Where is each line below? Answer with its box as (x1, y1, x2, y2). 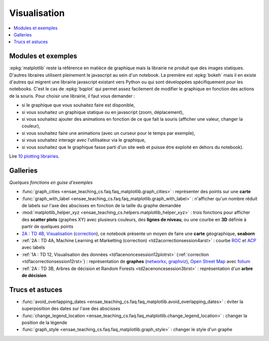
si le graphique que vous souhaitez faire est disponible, (21, 102, 135, 108)
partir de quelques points (21, 224, 74, 230)
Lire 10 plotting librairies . (9, 153, 60, 159)
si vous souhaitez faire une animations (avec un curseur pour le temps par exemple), (21, 130, 195, 136)
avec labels (21, 245, 45, 251)
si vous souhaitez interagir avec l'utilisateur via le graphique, (21, 137, 146, 143)
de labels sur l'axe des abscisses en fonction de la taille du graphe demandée (21, 203, 181, 208)
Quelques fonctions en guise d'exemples (9, 179, 93, 185)
